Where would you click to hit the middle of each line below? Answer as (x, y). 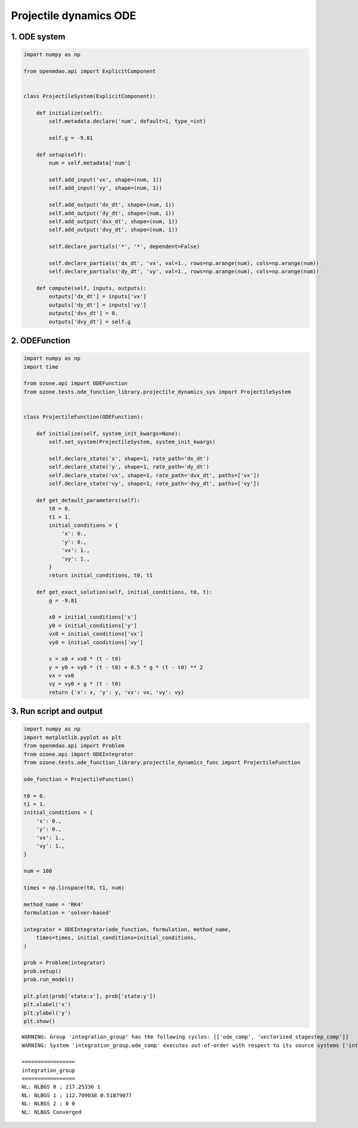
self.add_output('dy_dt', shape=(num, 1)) (112, 213)
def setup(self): (61, 154)
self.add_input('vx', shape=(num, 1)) (105, 180)
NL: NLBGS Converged (52, 1112)
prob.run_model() (49, 979)
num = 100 (38, 871)
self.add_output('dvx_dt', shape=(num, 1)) (113, 221)
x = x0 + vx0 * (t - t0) (85, 659)
